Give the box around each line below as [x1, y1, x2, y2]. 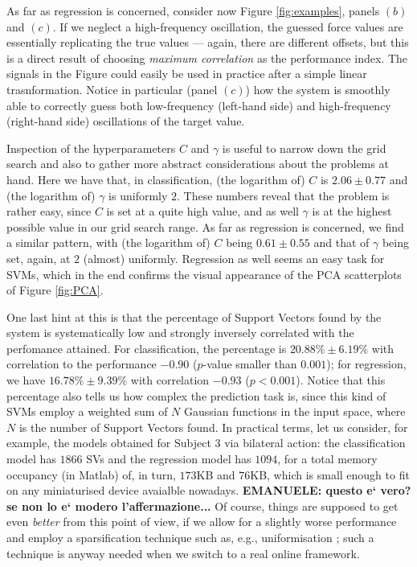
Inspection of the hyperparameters [6, 139, 176, 156]
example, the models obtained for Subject [6, 434, 211, 451]
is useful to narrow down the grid [222, 139, 386, 156]
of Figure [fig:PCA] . [6, 281, 104, 298]
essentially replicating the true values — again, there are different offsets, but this [6, 34, 409, 51]
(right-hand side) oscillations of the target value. [6, 113, 245, 129]
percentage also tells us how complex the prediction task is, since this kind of [6, 387, 386, 404]
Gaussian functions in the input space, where [183, 403, 406, 420]
